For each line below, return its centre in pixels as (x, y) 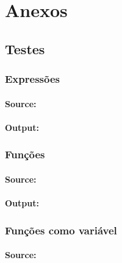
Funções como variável (61, 230)
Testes (25, 48)
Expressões (32, 79)
